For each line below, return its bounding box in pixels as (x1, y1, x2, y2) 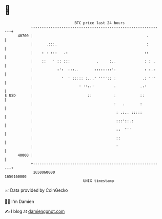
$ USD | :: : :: (4, 93, 145, 98)
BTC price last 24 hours (74, 20, 125, 25)
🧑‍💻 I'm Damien (4, 199, 35, 204)
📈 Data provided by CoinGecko (4, 187, 68, 193)
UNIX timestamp (83, 178, 114, 183)
